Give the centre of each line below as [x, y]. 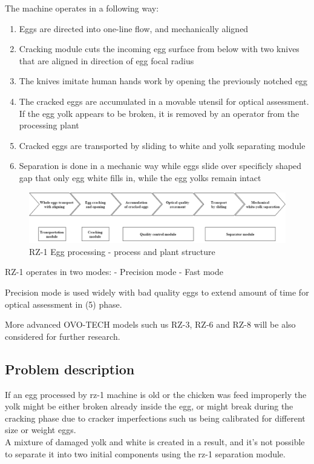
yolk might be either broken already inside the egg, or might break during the [149, 406]
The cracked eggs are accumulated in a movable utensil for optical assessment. [164, 101]
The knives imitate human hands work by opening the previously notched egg [163, 81]
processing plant [49, 125]
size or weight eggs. [41, 430]
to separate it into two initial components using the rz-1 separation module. [145, 453]
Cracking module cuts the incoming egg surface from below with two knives [159, 49]
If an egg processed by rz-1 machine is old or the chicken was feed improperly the [156, 394]
